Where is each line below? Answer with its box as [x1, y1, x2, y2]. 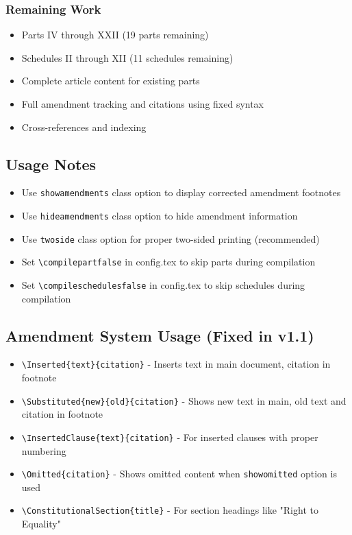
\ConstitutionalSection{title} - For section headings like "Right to [21, 503, 318, 517]
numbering [21, 443, 66, 457]
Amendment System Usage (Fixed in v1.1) [5, 324, 314, 346]
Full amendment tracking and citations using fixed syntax [21, 97, 264, 110]
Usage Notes [5, 153, 97, 174]
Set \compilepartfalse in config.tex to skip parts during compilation [21, 254, 316, 269]
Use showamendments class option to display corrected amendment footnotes [21, 185, 341, 200]
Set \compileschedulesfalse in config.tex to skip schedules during [21, 278, 305, 292]
